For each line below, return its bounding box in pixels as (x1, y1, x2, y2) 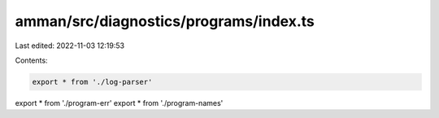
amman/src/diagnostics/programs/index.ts (15, 12, 315, 30)
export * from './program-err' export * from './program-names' (15, 98, 224, 107)
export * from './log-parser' (32, 77, 153, 86)
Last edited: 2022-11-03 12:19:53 (15, 41, 125, 50)
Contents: (15, 55, 48, 65)
